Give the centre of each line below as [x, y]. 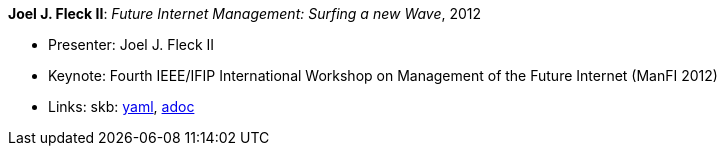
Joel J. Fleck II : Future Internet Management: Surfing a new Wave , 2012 [245, 13]
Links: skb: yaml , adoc [121, 106]
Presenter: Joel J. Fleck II [131, 44]
